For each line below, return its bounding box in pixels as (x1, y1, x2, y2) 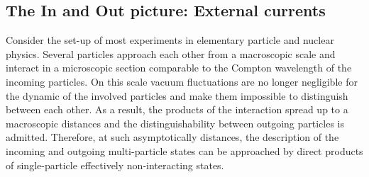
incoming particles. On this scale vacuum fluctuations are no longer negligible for (6, 74, 358, 88)
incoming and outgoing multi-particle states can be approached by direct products (6, 143, 363, 158)
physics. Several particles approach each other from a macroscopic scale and (6, 46, 336, 61)
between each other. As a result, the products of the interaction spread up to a (6, 102, 348, 117)
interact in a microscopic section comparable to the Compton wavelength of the (6, 60, 352, 75)
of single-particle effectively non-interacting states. (6, 157, 224, 172)
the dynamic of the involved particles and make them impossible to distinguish (6, 88, 348, 103)
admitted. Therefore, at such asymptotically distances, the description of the (6, 130, 339, 144)
